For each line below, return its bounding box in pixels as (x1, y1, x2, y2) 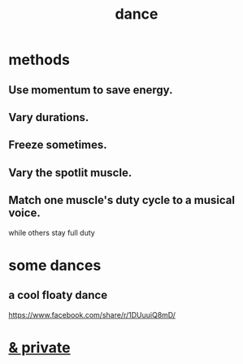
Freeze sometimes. (8, 138, 107, 152)
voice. (8, 206, 41, 220)
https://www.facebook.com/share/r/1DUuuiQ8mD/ (8, 310, 176, 319)
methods (8, 50, 71, 69)
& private (8, 338, 71, 357)
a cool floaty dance (8, 288, 108, 302)
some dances (8, 256, 102, 275)
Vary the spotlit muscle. (8, 166, 132, 180)
